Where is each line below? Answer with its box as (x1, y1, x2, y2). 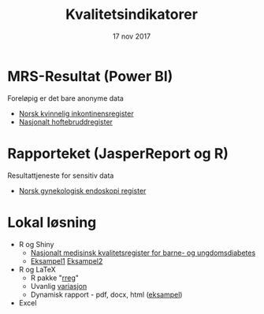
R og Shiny (18, 239, 54, 249)
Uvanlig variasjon (30, 281, 87, 290)
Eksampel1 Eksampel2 (30, 256, 103, 265)
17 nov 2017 (112, 31, 151, 41)
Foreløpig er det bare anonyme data (7, 93, 124, 103)
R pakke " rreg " (30, 273, 80, 283)
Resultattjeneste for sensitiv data (7, 171, 114, 180)
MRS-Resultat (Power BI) (7, 67, 173, 85)
